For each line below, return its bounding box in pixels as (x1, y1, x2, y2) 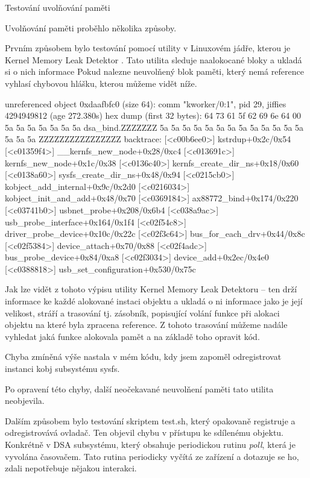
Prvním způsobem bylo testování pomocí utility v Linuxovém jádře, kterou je (5, 42, 291, 54)
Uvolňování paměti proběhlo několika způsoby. (5, 21, 177, 34)
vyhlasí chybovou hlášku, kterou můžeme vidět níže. (5, 77, 197, 89)
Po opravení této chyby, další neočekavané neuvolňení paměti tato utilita (5, 382, 274, 395)
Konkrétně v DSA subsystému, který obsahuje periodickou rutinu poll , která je (5, 438, 296, 450)
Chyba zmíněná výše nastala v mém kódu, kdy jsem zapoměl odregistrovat (5, 350, 282, 363)
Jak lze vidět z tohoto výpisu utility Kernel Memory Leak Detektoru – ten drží (5, 283, 297, 295)
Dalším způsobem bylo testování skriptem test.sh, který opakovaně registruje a (5, 414, 296, 427)
